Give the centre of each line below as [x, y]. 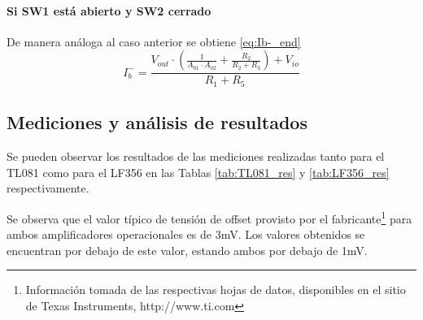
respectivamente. [48, 188]
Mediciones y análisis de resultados [157, 122]
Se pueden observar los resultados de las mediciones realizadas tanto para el [196, 156]
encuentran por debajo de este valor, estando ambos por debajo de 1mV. [187, 250]
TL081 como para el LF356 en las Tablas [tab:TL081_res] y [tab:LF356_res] [198, 172]
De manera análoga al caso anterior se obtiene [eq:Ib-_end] [154, 41]
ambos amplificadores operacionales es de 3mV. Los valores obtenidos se [186, 234]
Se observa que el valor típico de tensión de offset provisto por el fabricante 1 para [209, 217]
